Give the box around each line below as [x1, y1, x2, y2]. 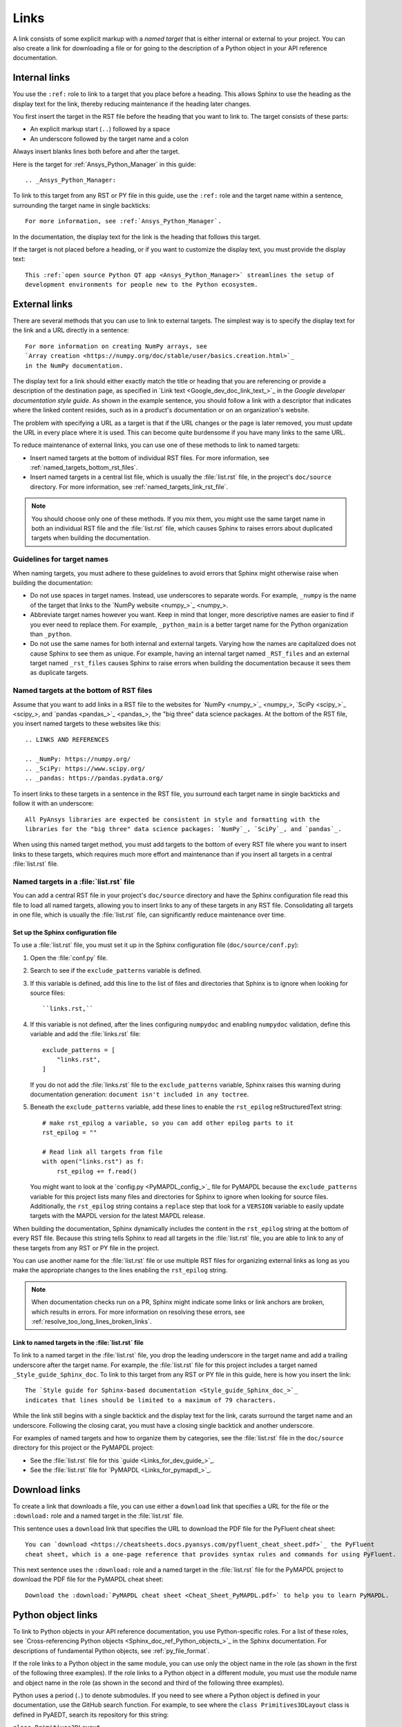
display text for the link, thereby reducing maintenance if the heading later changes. [12, 99, 251, 108]
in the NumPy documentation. [25, 361, 124, 370]
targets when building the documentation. [31, 534, 151, 542]
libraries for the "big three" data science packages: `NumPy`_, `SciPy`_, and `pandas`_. [25, 825, 342, 832]
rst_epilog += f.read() [56, 1167, 137, 1175]
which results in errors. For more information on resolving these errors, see [31, 1308, 245, 1316]
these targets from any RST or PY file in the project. [12, 1243, 160, 1252]
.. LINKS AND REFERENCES [25, 736, 109, 743]
